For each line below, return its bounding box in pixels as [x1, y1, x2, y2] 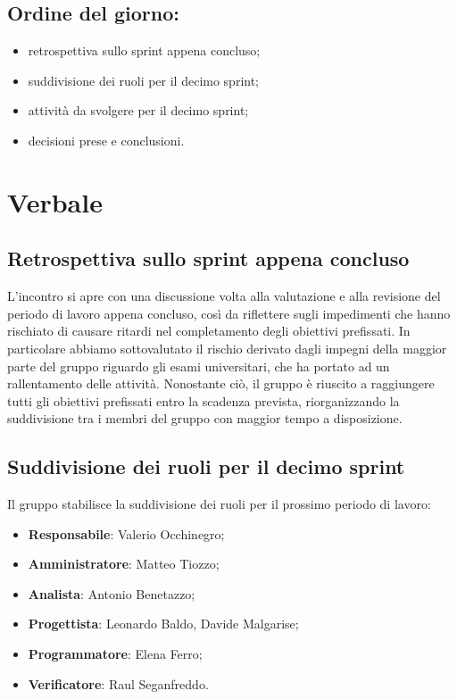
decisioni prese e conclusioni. [28, 130, 185, 149]
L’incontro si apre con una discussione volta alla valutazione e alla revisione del [7, 287, 441, 305]
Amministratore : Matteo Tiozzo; [28, 554, 220, 573]
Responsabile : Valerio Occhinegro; [28, 524, 225, 543]
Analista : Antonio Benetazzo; [28, 584, 195, 603]
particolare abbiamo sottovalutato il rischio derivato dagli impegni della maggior [7, 338, 447, 357]
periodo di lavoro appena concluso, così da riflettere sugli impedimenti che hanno [7, 304, 451, 322]
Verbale [7, 183, 103, 220]
